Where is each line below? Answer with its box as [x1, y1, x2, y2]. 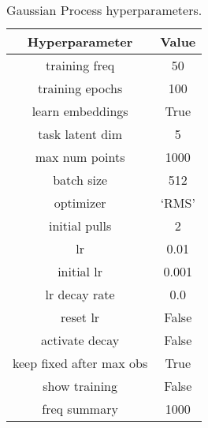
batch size [53, 171, 108, 189]
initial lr [58, 262, 103, 280]
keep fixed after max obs [13, 354, 148, 372]
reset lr [61, 308, 100, 326]
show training [43, 377, 118, 395]
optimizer [54, 193, 106, 212]
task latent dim [38, 125, 122, 143]
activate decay [41, 331, 120, 349]
